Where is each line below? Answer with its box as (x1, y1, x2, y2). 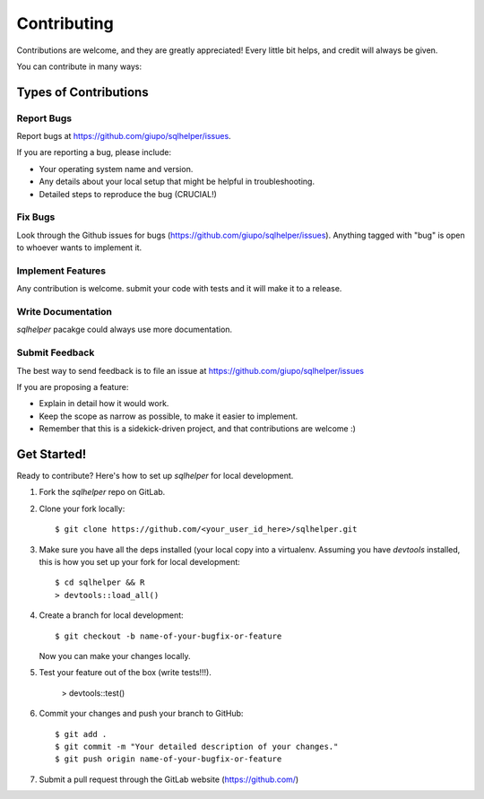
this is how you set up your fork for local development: (39, 557, 241, 568)
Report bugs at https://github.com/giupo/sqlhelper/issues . (16, 131, 232, 142)
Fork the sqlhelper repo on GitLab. (39, 487, 166, 498)
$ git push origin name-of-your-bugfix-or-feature (55, 754, 282, 764)
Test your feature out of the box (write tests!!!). (39, 667, 212, 678)
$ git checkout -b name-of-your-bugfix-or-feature (55, 630, 282, 641)
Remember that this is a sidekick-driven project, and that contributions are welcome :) (39, 423, 356, 434)
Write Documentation (16, 306, 112, 318)
